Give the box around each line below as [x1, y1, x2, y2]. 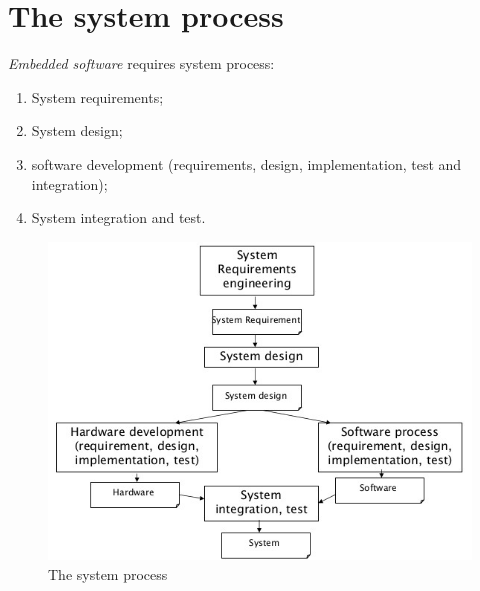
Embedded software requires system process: [8, 53, 275, 74]
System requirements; [31, 86, 164, 107]
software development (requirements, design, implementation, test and [31, 153, 462, 174]
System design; [31, 120, 123, 141]
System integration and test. [31, 207, 206, 228]
